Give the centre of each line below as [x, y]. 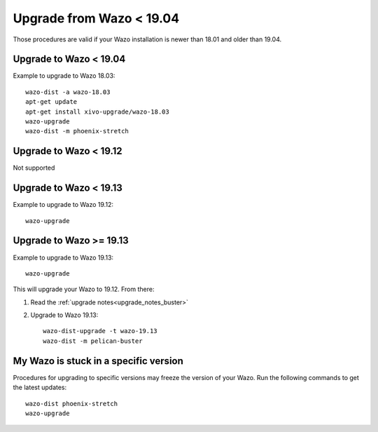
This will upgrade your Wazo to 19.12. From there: [84, 289]
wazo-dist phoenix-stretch [72, 404]
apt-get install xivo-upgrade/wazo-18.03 [97, 112]
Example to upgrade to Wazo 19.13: [63, 257]
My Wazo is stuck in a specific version [98, 361]
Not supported [34, 168]
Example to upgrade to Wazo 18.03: [64, 76]
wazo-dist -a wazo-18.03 [68, 92]
